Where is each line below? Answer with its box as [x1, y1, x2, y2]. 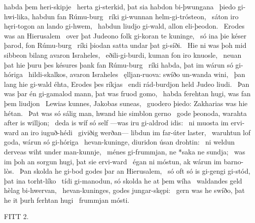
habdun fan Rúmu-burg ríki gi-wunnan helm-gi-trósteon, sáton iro [32, 11, 239, 21]
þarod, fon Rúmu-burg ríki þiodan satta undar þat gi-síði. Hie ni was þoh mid [4, 40, 247, 50]
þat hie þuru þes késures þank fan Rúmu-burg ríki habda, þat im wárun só [4, 59, 233, 70]
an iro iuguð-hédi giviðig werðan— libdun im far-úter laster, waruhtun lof [21, 127, 251, 137]
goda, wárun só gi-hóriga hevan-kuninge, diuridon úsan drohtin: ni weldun [4, 137, 235, 147]
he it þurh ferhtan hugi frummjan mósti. [4, 194, 130, 205]
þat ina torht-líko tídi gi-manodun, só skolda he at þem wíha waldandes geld [4, 175, 242, 186]
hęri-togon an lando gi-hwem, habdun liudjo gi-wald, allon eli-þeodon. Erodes [4, 21, 245, 31]
